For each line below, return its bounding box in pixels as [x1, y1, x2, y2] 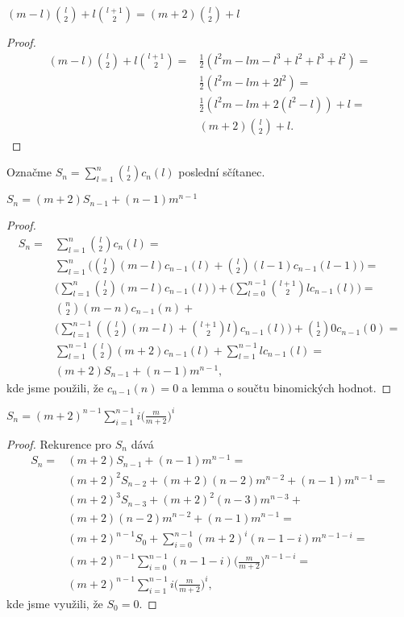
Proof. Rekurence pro [6, 435, 112, 452]
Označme [6, 164, 52, 180]
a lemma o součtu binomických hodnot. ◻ [181, 379, 392, 395]
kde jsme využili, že [6, 594, 103, 611]
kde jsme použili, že [6, 379, 104, 395]
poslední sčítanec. [178, 164, 265, 180]
